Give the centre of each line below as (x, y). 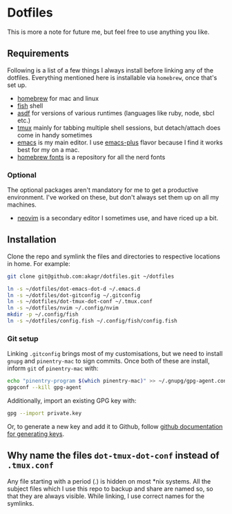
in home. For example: (39, 263)
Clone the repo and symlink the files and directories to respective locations (114, 256)
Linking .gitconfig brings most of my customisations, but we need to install (115, 354)
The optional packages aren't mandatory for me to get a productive (103, 190)
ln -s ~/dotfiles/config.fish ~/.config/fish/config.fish (92, 321)
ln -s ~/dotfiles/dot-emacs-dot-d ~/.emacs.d (74, 289)
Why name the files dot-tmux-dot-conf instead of (113, 456)
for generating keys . (36, 434)
